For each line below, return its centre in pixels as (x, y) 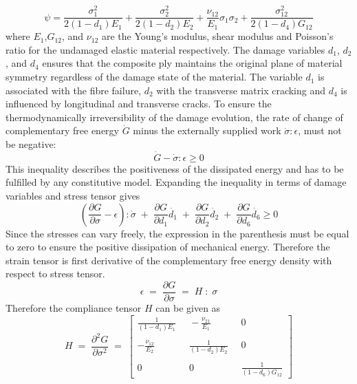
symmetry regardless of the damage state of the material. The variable (154, 77)
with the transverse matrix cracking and (241, 90)
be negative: (31, 144)
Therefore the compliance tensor (74, 308)
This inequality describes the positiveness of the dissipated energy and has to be (175, 168)
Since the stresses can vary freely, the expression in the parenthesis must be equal (177, 233)
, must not (320, 130)
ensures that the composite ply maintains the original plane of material (192, 63)
